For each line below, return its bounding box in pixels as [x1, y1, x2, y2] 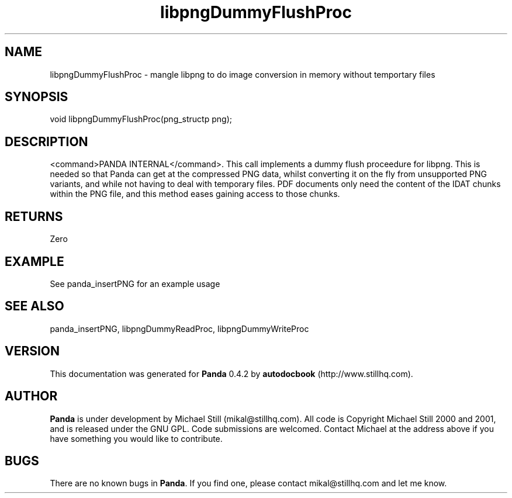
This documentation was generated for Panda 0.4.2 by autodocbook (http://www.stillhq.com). [50, 368, 413, 379]
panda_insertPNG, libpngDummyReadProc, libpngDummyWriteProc [50, 323, 309, 334]
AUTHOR [5, 389, 58, 404]
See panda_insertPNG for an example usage [50, 278, 220, 289]
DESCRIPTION [5, 134, 88, 149]
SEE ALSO [5, 299, 64, 314]
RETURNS [5, 209, 63, 224]
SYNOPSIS [5, 89, 68, 105]
